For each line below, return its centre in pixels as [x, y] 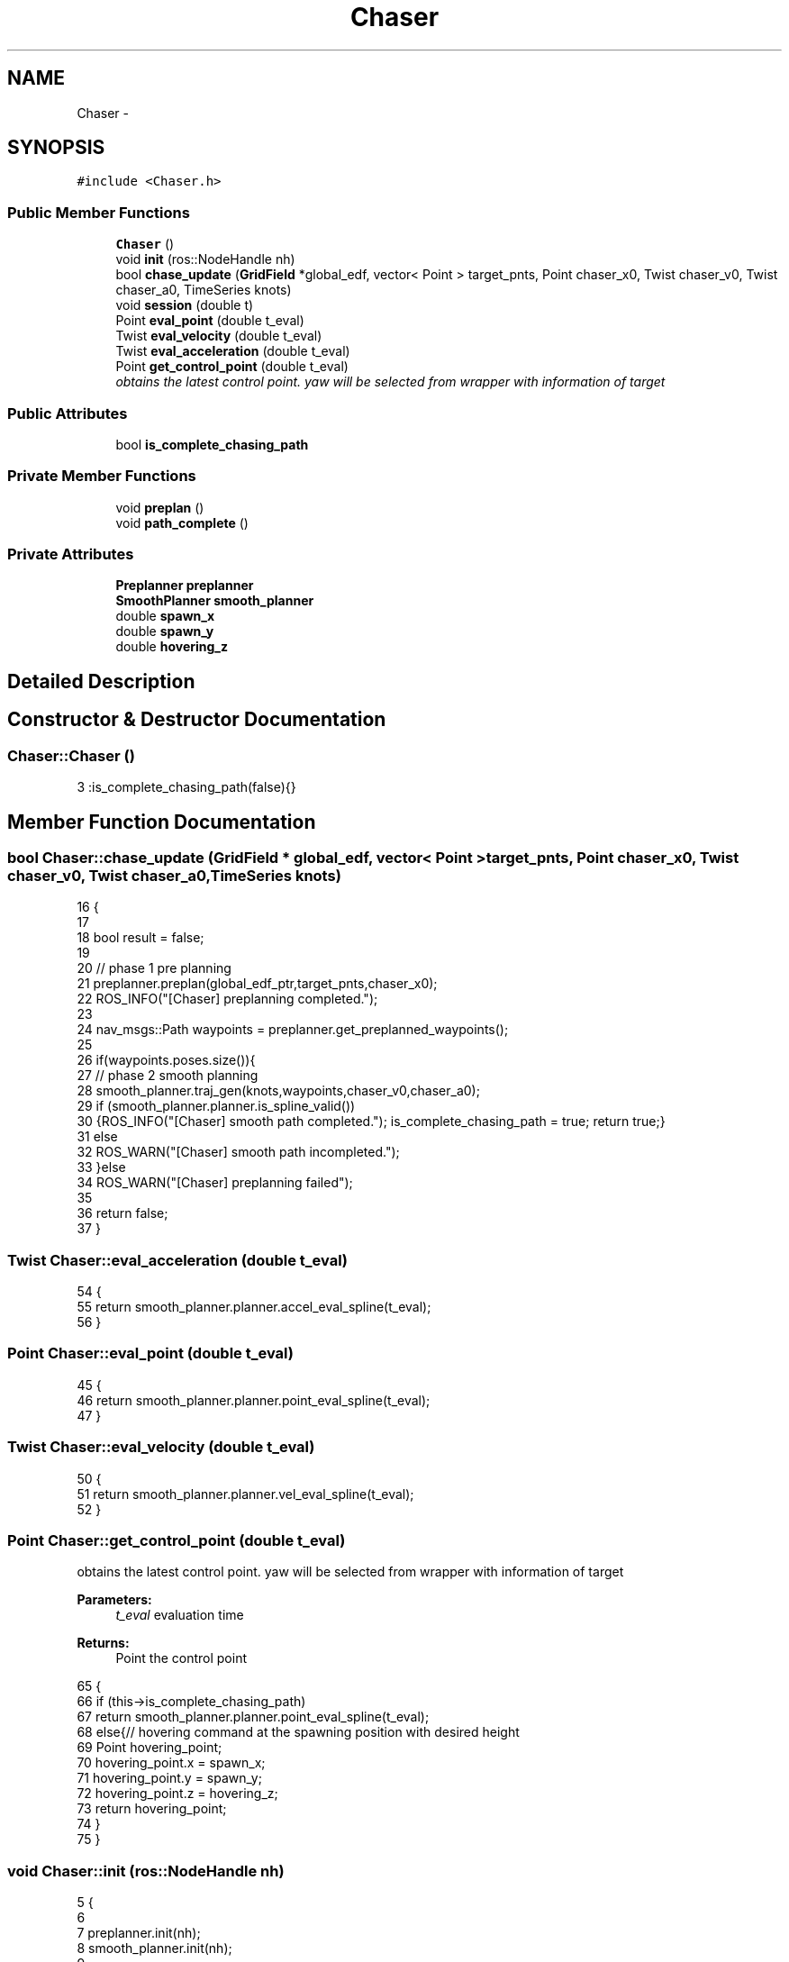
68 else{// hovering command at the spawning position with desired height [298, 1732]
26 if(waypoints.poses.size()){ [166, 1060]
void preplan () [160, 507]
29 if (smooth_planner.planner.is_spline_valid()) [216, 1106]
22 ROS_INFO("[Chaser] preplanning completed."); [227, 999]
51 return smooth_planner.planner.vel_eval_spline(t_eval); [245, 1494]
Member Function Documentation [162, 822]
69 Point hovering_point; [150, 1748]
